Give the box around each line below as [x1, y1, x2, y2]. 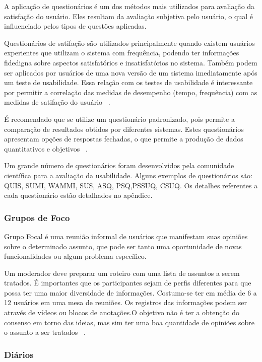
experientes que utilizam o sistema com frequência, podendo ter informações [4, 47, 239, 58]
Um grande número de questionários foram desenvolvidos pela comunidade [4, 160, 234, 171]
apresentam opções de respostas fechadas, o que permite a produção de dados [4, 133, 243, 144]
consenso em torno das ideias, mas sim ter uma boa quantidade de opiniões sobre [4, 317, 254, 327]
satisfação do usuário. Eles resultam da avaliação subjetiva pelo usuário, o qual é [4, 11, 253, 21]
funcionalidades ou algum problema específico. [4, 251, 147, 261]
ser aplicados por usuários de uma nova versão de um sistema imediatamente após [4, 67, 257, 78]
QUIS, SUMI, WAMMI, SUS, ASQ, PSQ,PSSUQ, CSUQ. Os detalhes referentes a [4, 180, 258, 190]
